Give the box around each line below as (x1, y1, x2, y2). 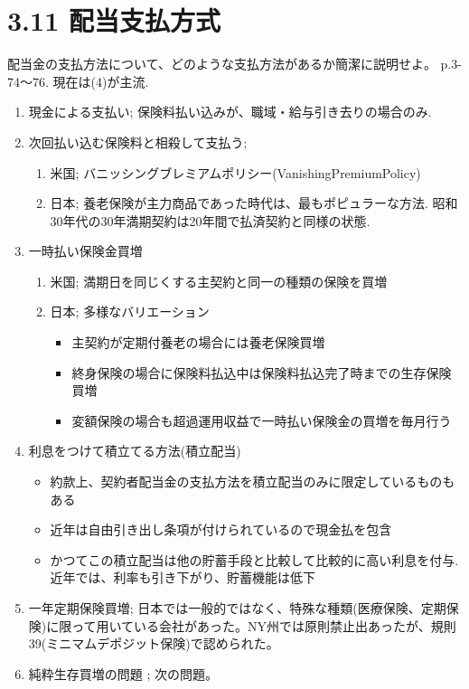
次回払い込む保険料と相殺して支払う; (28, 132, 248, 151)
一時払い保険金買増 (28, 241, 143, 260)
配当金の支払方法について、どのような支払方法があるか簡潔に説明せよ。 (7, 54, 436, 73)
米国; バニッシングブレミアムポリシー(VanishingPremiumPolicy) (50, 163, 421, 182)
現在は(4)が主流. (52, 71, 149, 90)
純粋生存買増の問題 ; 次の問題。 (28, 664, 219, 683)
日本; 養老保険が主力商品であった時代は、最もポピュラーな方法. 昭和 (50, 193, 458, 212)
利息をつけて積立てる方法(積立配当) (28, 441, 241, 460)
